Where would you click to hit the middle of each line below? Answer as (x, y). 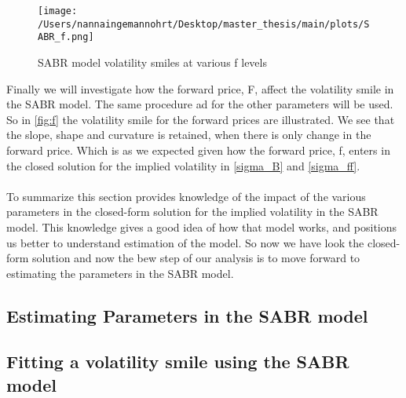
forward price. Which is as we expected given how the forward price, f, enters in (198, 150)
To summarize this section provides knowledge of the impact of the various (186, 196)
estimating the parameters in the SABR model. (120, 273)
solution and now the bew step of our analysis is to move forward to (196, 258)
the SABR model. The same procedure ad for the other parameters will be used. (200, 104)
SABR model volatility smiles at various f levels (152, 62)
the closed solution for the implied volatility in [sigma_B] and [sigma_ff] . (183, 165)
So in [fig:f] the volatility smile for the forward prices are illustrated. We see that (201, 119)
